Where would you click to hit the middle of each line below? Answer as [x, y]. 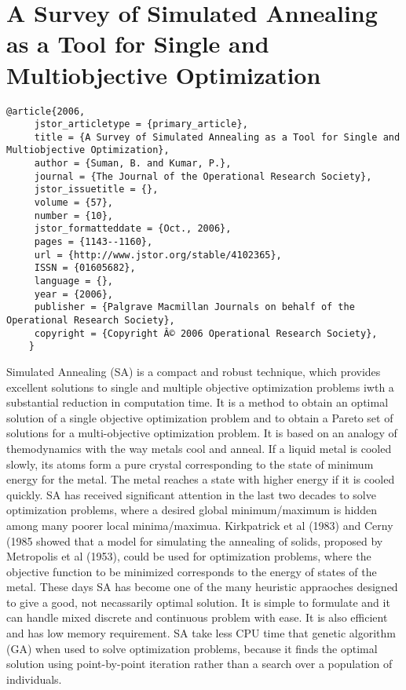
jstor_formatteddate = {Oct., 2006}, [133, 229]
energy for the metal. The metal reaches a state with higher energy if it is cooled [201, 479]
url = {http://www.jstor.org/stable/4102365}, [158, 255]
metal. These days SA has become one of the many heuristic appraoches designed [202, 587]
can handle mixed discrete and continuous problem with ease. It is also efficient [197, 617]
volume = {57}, [74, 203]
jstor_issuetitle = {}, [96, 190]
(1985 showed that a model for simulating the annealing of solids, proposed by [195, 540]
